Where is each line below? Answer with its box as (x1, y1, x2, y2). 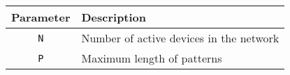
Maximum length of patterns (81, 50, 222, 66)
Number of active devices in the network (81, 30, 280, 46)
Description (81, 9, 147, 25)
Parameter (11, 9, 71, 25)
